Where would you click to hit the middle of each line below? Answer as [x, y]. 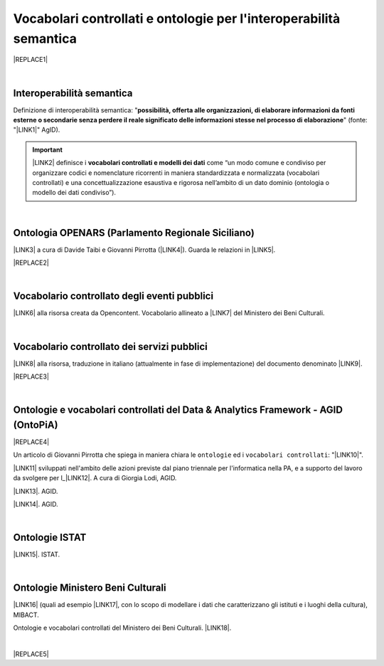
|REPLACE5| [31, 654]
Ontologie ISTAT [50, 538]
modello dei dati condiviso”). [74, 193]
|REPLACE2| [31, 263]
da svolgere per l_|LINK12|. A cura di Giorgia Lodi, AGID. [95, 478]
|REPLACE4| [31, 442]
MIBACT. [26, 615]
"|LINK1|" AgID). [37, 130]
